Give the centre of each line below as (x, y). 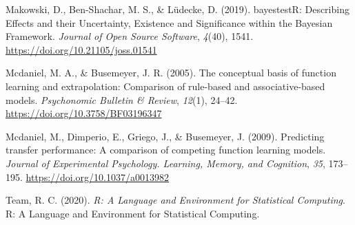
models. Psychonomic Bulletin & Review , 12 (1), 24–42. (122, 99)
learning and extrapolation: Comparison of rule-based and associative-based (165, 86)
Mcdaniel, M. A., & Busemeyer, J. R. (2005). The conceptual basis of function (171, 73)
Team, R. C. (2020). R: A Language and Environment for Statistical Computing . (175, 200)
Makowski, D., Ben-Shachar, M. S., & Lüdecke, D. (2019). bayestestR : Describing (177, 9)
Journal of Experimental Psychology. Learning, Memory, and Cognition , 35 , (165, 163)
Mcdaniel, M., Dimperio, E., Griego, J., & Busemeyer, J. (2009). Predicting (165, 136)
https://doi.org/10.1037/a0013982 (97, 176)
